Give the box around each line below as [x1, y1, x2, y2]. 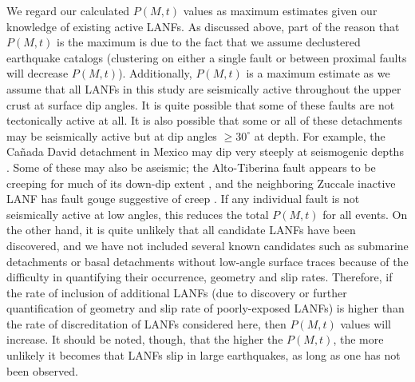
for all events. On [322, 205, 408, 222]
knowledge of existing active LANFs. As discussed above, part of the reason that [6, 18, 400, 34]
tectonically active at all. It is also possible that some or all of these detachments [6, 112, 402, 129]
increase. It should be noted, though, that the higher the [6, 331, 283, 348]
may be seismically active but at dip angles [6, 127, 217, 144]
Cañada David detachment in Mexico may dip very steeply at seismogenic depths [6, 143, 404, 160]
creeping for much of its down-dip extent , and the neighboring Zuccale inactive [6, 174, 396, 191]
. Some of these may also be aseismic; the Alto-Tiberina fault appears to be [6, 158, 376, 175]
